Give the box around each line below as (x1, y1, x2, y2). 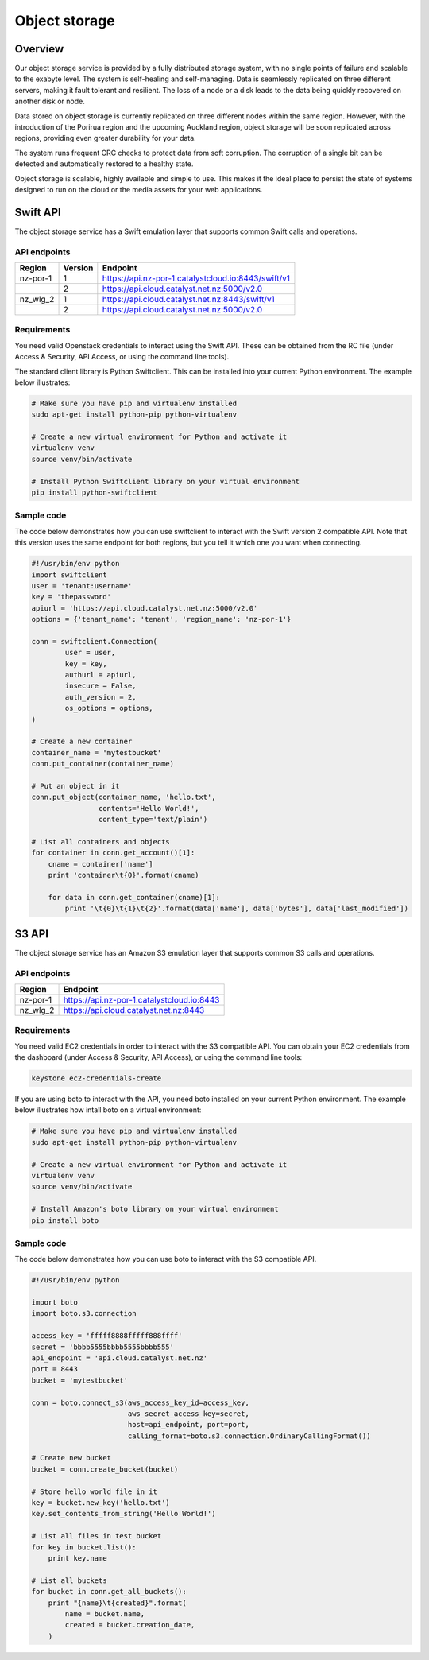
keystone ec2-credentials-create (31, 1074, 162, 1083)
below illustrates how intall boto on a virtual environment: (14, 1105, 202, 1115)
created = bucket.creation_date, (64, 1620, 195, 1630)
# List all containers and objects (31, 837, 170, 846)
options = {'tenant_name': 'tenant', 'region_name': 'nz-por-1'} (31, 615, 292, 624)
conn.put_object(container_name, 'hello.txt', (31, 793, 216, 802)
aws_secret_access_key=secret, (127, 1409, 249, 1418)
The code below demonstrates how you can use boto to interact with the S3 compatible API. (14, 1255, 317, 1264)
